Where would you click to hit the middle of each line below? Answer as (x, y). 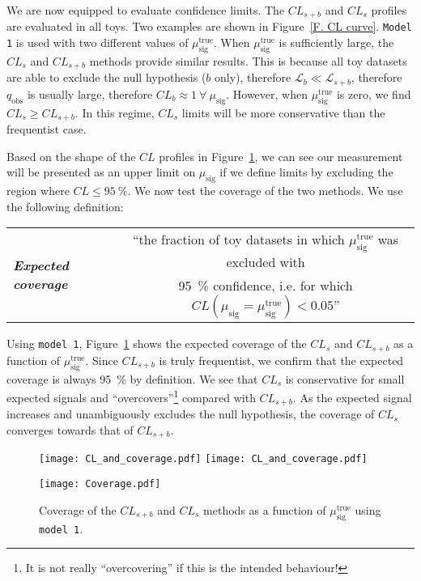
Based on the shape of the (71, 156)
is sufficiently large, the (336, 42)
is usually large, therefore (90, 93)
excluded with (266, 262)
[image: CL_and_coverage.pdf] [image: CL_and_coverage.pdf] (203, 459)
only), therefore (253, 77)
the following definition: (65, 206)
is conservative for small (345, 378)
